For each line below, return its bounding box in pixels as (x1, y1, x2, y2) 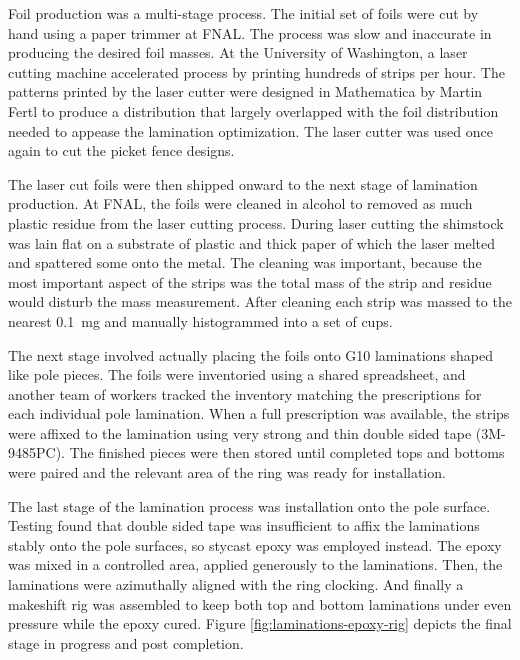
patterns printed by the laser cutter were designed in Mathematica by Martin (8, 81, 483, 102)
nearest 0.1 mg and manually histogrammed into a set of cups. (8, 310, 393, 331)
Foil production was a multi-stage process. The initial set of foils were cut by (8, 3, 479, 23)
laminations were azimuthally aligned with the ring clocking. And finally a (8, 574, 464, 595)
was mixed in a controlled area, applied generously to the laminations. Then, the (8, 554, 503, 575)
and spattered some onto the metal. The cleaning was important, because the (8, 252, 482, 273)
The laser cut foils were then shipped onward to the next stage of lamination (8, 173, 478, 194)
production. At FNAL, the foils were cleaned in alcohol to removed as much (8, 193, 473, 214)
